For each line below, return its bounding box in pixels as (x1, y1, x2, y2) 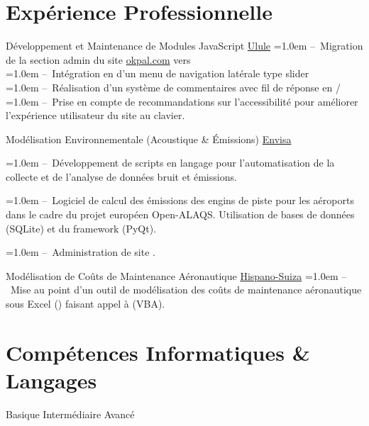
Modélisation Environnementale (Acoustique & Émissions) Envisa (6, 131, 292, 146)
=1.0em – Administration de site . (6, 245, 155, 259)
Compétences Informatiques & (6, 337, 310, 366)
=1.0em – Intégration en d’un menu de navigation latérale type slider (6, 66, 309, 81)
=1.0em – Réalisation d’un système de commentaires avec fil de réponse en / (6, 79, 341, 94)
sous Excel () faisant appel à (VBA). (6, 296, 165, 311)
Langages (6, 366, 97, 394)
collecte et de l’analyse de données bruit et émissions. (6, 169, 237, 184)
